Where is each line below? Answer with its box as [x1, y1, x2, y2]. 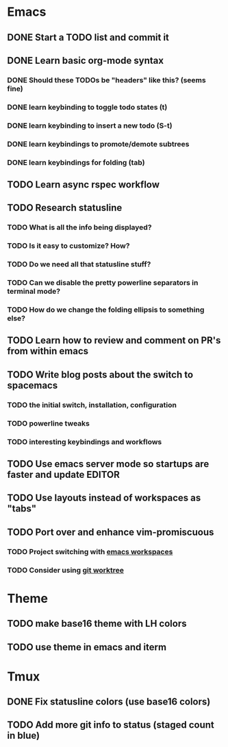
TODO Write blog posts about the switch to [7, 369, 194, 380]
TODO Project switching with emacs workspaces [7, 547, 173, 556]
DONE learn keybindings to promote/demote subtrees [7, 139, 190, 148]
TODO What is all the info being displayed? [7, 222, 152, 232]
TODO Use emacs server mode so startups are [7, 458, 210, 470]
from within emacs [7, 345, 89, 357]
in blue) [7, 730, 40, 742]
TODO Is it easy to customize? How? [7, 241, 130, 251]
